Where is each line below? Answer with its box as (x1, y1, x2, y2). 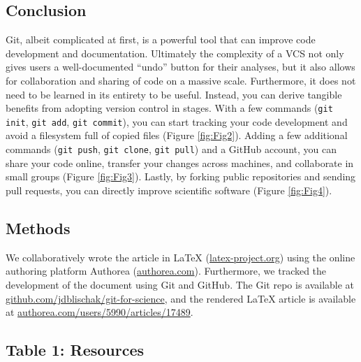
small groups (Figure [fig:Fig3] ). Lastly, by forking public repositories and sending (6, 169, 356, 184)
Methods (6, 217, 71, 238)
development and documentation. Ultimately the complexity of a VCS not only (6, 45, 344, 60)
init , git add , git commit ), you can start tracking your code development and (6, 114, 348, 129)
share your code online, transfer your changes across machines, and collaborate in (6, 155, 354, 170)
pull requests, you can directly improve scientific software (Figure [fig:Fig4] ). (6, 182, 332, 197)
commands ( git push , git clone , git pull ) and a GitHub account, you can (6, 142, 337, 157)
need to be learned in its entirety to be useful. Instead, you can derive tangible (6, 87, 342, 101)
